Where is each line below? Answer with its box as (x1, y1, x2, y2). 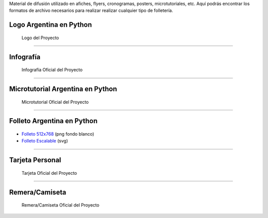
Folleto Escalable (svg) (21, 138, 68, 144)
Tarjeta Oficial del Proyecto (21, 170, 77, 176)
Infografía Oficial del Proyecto (21, 67, 83, 73)
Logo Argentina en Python (9, 20, 92, 29)
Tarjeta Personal (9, 156, 62, 164)
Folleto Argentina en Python (9, 117, 98, 125)
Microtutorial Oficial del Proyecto (21, 99, 89, 105)
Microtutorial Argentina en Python (9, 85, 117, 93)
